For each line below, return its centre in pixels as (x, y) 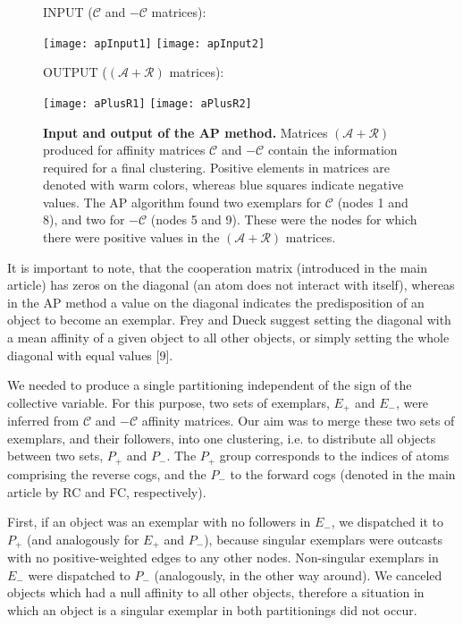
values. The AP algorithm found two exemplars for (182, 202)
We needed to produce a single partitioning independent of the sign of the (210, 385)
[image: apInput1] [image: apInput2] (154, 43)
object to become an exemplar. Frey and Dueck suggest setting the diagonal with (229, 320)
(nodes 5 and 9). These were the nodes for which (284, 220)
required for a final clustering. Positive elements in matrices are (217, 167)
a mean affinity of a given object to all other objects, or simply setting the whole (228, 338)
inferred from (43, 421)
